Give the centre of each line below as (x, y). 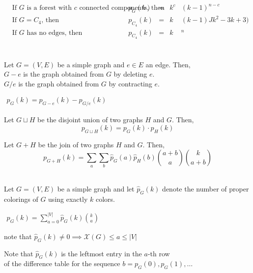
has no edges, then (55, 33)
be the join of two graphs (76, 144)
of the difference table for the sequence (62, 263)
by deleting (130, 74)
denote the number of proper (206, 189)
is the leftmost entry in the (101, 253)
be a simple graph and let (96, 189)
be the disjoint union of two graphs (90, 120)
